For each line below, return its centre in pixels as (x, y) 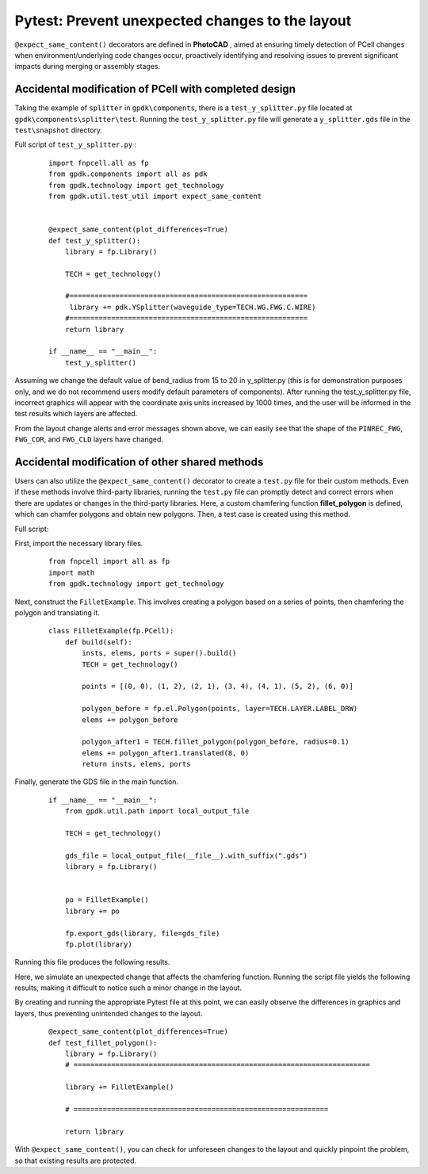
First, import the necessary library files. (79, 544)
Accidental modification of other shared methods (139, 462)
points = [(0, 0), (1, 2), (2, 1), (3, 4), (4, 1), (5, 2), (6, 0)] (218, 686)
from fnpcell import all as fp (109, 562)
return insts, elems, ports (136, 764)
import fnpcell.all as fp (99, 163)
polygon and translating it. (57, 612)
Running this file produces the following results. (92, 962)
